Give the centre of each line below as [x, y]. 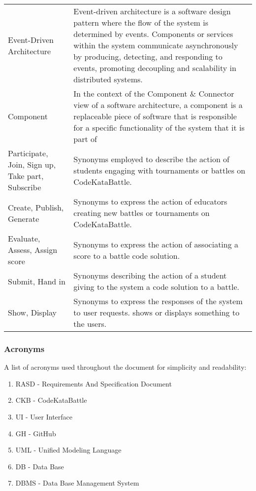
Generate [24, 218]
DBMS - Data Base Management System [77, 483]
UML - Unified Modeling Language [68, 450]
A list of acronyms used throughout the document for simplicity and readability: [125, 367]
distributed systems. [108, 79]
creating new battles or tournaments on [142, 213]
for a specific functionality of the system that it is [159, 127]
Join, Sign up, [32, 164]
